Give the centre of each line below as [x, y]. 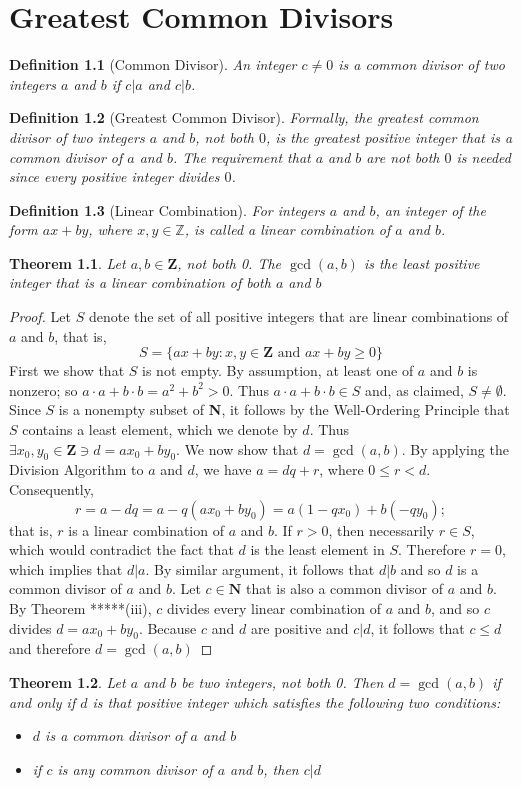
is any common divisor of [135, 768]
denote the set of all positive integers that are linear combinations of [298, 316]
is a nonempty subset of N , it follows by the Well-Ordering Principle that [284, 409]
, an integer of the [430, 209]
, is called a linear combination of [287, 229]
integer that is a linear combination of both [140, 282]
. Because [167, 627]
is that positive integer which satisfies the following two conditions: [296, 701]
